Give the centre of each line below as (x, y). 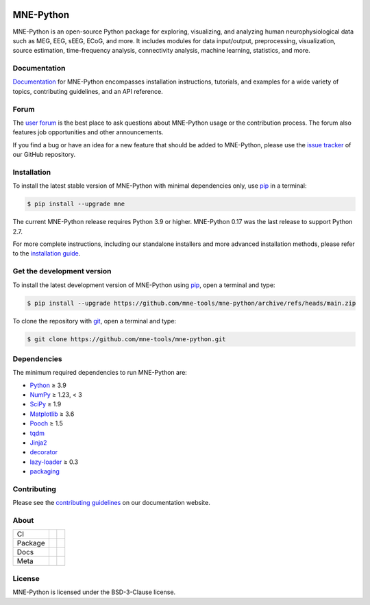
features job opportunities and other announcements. (88, 132)
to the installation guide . (47, 254)
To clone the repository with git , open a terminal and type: (95, 321)
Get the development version (62, 271)
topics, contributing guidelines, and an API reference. (88, 91)
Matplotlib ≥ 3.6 (52, 414)
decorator (44, 452)
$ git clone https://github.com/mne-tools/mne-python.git (126, 339)
